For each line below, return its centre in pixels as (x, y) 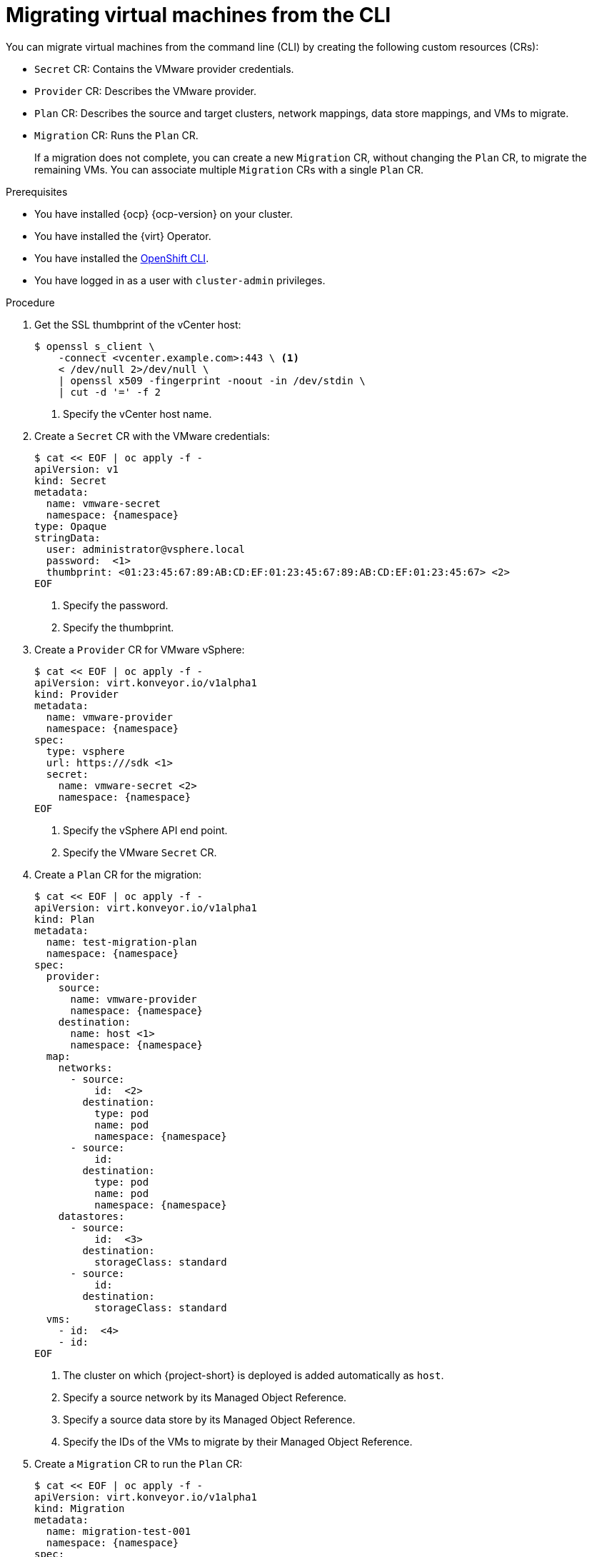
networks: (85, 1067)
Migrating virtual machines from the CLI (199, 15)
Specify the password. (116, 605)
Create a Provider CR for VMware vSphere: (140, 649)
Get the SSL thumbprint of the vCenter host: (138, 324)
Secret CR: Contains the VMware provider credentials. (164, 69)
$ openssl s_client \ (95, 346)
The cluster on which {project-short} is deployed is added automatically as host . (254, 1375)
